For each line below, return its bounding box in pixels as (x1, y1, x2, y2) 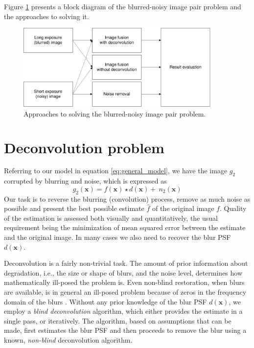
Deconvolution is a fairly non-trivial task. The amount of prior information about (4, 258, 248, 268)
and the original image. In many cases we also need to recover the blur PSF (4, 232, 231, 242)
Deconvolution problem (4, 137, 164, 157)
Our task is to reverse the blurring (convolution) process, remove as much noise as (4, 193, 251, 204)
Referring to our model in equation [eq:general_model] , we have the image (4, 165, 228, 176)
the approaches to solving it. (4, 11, 89, 21)
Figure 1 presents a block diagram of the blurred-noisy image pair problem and (4, 1, 241, 11)
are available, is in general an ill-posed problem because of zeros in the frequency (4, 287, 247, 297)
